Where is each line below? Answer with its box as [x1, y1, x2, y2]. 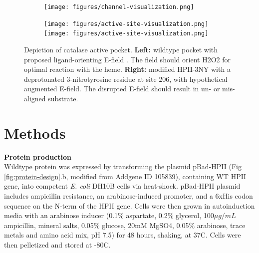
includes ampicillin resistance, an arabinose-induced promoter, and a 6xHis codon [4, 191, 253, 201]
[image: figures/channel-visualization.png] [44, 3, 194, 10]
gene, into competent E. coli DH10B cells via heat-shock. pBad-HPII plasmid [4, 181, 241, 191]
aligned [24, 93, 46, 103]
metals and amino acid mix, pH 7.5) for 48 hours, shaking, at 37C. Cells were [4, 230, 241, 240]
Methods [4, 122, 66, 143]
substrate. [48, 93, 78, 103]
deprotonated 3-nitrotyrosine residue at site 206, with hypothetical [24, 73, 228, 84]
